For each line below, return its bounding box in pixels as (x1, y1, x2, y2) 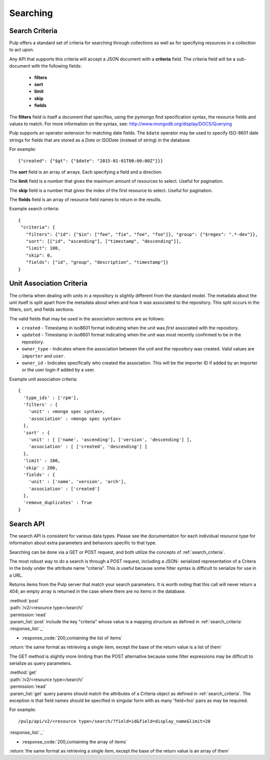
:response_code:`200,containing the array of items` (21, 738, 127, 744)
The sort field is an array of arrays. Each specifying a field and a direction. (9, 169, 162, 175)
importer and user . (21, 353, 65, 359)
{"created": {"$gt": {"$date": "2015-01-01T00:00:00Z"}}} (18, 158, 163, 164)
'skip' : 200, (23, 465, 58, 471)
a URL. (9, 572, 23, 578)
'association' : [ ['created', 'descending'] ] (28, 444, 147, 450)
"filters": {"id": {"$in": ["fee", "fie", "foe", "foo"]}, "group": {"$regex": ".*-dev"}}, (25, 231, 258, 237)
